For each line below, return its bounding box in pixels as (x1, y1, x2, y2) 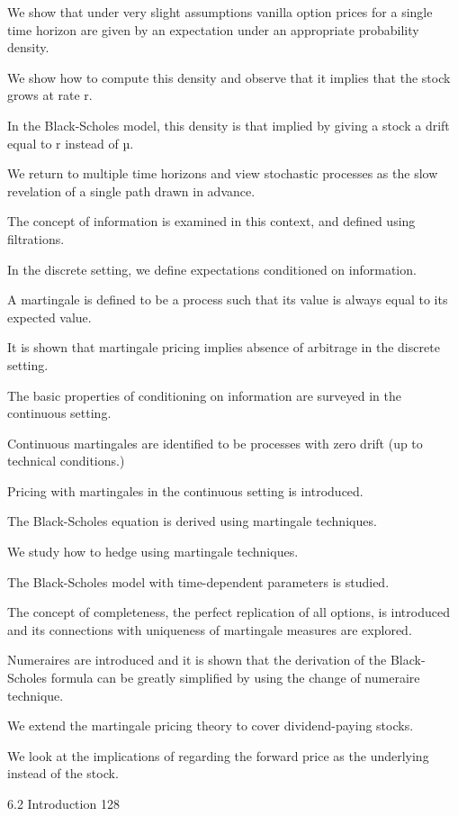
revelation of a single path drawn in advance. (7, 181, 256, 200)
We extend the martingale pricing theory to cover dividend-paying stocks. (7, 716, 414, 735)
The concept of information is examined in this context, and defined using (7, 212, 416, 231)
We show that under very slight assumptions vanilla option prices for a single (7, 3, 433, 21)
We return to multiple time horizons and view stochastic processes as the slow (7, 164, 438, 183)
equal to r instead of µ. (7, 133, 134, 152)
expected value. (7, 307, 92, 326)
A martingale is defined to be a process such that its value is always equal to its (7, 290, 448, 309)
